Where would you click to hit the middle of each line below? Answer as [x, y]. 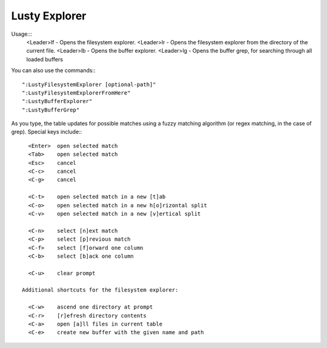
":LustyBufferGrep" [51, 110]
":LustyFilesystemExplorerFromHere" [76, 93]
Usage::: [22, 34]
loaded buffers [45, 59]
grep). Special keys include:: [47, 132]
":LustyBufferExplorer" [57, 101]
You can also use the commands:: [54, 70]
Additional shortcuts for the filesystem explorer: [100, 290]
